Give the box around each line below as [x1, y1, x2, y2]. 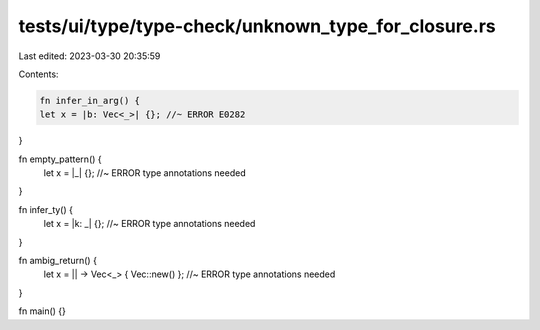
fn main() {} [18, 305, 67, 317]
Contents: [18, 68, 59, 80]
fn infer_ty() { [18, 203, 74, 215]
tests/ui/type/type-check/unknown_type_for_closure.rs [18, 15, 496, 37]
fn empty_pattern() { [18, 153, 102, 165]
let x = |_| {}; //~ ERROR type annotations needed [43, 167, 246, 179]
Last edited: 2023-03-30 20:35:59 [18, 50, 161, 62]
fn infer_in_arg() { [39, 95, 140, 106]
